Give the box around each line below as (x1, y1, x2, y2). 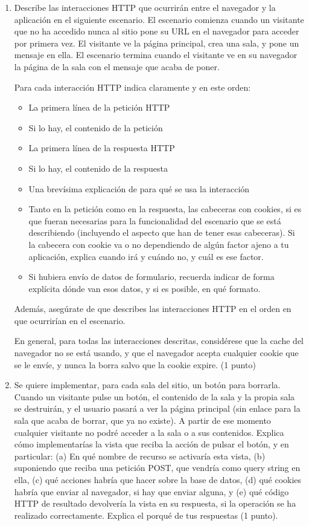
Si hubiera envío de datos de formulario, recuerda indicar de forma (28, 270, 275, 283)
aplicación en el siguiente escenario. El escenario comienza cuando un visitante (14, 13, 304, 25)
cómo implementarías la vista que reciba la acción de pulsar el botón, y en (14, 438, 289, 450)
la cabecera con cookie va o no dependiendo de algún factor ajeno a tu (28, 238, 289, 250)
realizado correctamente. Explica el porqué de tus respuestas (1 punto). (14, 508, 278, 521)
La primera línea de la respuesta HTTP (28, 141, 175, 154)
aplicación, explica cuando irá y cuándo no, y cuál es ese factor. (28, 250, 264, 262)
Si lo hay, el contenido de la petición (28, 121, 163, 134)
